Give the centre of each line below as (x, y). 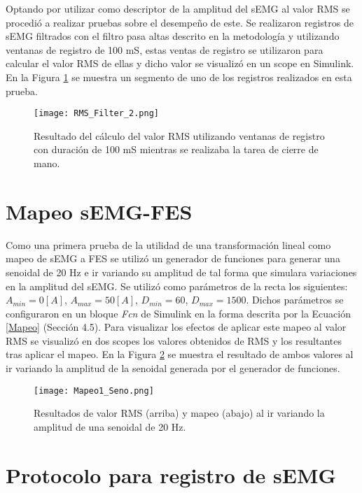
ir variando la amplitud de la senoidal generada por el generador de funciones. (173, 368)
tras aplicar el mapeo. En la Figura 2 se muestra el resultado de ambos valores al (180, 354)
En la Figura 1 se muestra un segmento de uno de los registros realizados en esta (179, 77)
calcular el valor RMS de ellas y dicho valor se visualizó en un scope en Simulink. (180, 63)
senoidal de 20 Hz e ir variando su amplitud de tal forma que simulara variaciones (181, 272)
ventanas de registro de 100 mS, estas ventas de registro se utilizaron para (165, 49)
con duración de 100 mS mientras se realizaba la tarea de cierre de (176, 149)
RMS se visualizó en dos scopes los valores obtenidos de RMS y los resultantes (174, 340)
